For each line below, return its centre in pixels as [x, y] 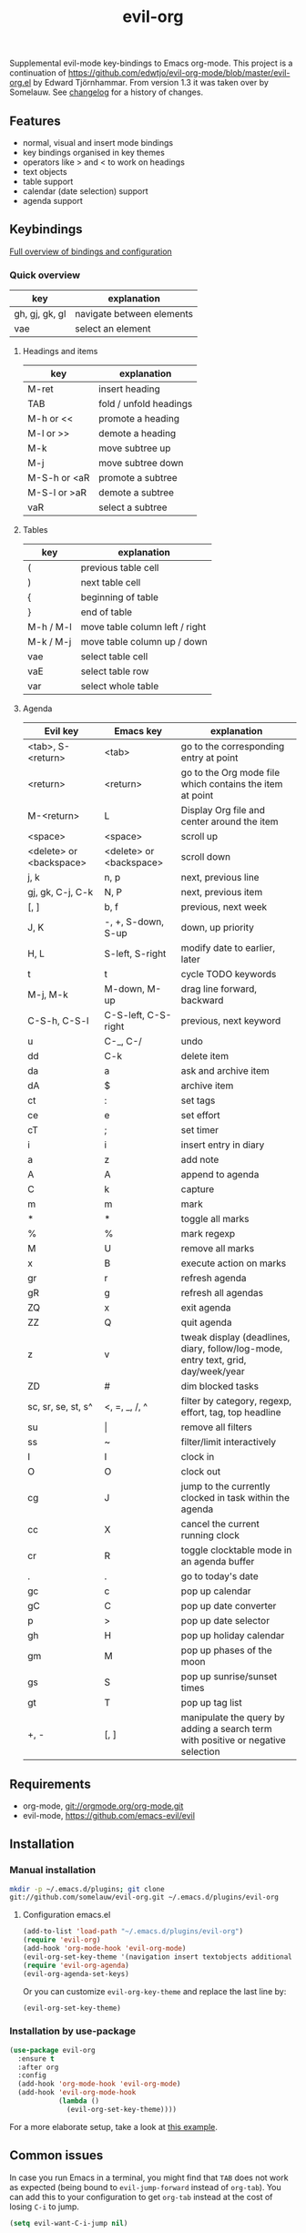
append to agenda [220, 1175]
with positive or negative [234, 1740]
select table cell [114, 657]
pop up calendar [216, 1591]
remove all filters [216, 1427]
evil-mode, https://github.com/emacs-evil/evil [109, 1815]
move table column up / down [144, 642]
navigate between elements [134, 314]
